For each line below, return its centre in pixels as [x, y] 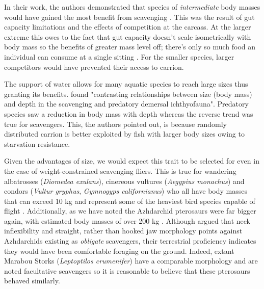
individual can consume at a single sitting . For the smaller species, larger [119, 56]
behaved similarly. [32, 281]
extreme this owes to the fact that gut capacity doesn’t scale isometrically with [128, 36]
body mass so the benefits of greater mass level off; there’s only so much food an [130, 47]
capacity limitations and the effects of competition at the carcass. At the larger [128, 27]
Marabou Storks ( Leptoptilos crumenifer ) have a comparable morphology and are [131, 261]
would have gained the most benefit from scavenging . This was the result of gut [129, 17]
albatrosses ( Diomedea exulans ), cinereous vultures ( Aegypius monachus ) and [124, 181]
